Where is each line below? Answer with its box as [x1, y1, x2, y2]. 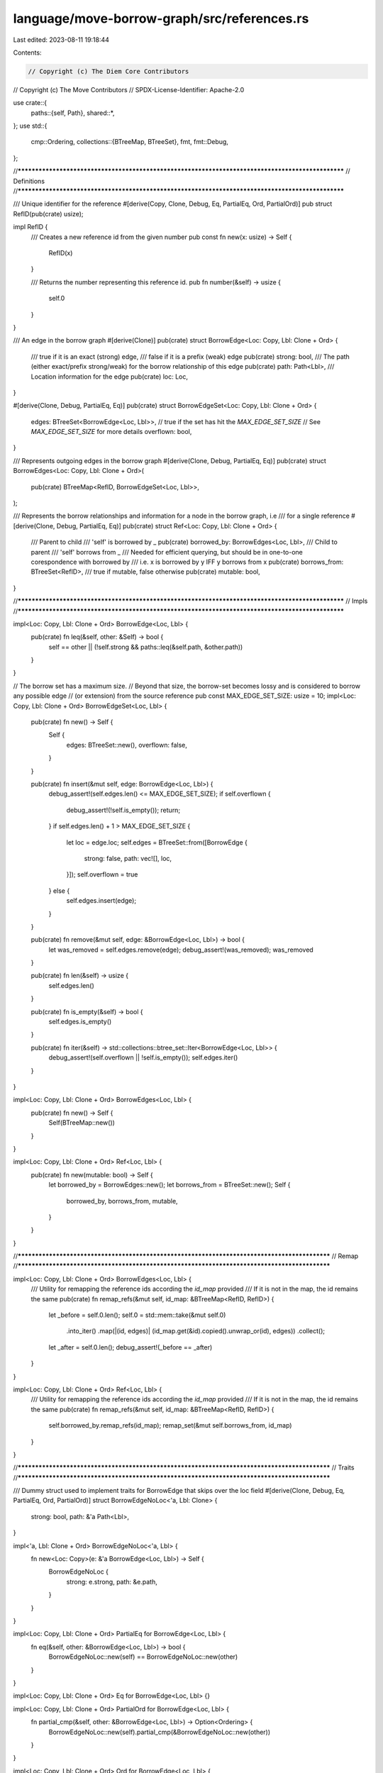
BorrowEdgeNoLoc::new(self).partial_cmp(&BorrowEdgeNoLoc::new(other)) [48, 1728, 271, 1736]
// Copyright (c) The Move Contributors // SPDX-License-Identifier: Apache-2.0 [13, 85, 245, 94]
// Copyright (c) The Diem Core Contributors [28, 67, 189, 75]
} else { [48, 887, 70, 895]
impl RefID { [13, 223, 48, 231]
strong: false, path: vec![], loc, [84, 854, 172, 862]
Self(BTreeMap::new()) [48, 1118, 115, 1127]
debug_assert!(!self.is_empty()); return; [66, 806, 181, 814]
